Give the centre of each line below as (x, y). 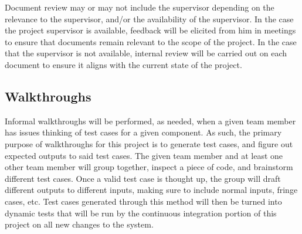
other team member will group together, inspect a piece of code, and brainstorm (149, 167)
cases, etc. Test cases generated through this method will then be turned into (143, 201)
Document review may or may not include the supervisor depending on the (140, 7)
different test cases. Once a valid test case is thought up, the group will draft (143, 178)
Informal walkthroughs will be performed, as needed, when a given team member (150, 121)
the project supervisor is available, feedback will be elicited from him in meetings (150, 30)
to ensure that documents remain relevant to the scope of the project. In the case (151, 41)
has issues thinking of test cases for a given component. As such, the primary (143, 132)
